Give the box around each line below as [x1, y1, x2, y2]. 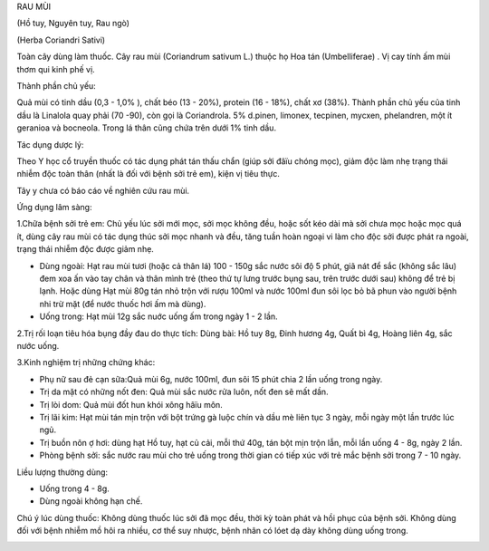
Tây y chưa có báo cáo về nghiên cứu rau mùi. [16, 185, 190, 196]
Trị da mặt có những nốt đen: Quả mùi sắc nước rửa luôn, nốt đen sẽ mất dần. [39, 386, 330, 398]
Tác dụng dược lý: [16, 139, 84, 150]
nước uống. [16, 340, 60, 351]
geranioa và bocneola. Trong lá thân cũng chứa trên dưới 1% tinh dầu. [16, 122, 276, 133]
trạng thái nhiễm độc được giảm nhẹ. [16, 244, 154, 255]
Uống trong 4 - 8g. [39, 483, 110, 494]
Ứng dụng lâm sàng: [16, 202, 92, 213]
